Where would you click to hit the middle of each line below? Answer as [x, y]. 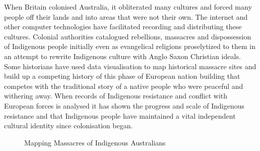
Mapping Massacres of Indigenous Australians [95, 142]
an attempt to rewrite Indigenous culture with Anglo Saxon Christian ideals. [122, 56]
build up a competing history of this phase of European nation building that [122, 76]
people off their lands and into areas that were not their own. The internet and [126, 16]
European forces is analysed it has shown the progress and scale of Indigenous [124, 105]
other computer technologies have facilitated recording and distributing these [123, 27]
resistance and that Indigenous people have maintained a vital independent [120, 115]
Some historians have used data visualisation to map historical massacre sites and [130, 66]
